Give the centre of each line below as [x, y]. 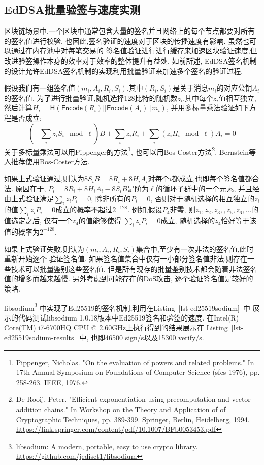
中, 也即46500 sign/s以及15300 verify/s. [142, 337]
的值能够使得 [100, 221]
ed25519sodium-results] [40, 337]
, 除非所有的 [111, 198]
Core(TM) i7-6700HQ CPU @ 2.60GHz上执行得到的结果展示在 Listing [116, 327]
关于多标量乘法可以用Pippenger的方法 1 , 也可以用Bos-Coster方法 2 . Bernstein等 [130, 151]
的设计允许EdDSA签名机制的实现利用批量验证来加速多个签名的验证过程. [124, 70]
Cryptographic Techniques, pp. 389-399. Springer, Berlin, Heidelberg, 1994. [133, 419]
